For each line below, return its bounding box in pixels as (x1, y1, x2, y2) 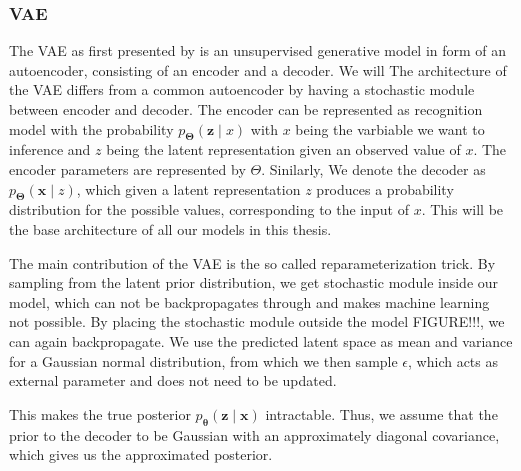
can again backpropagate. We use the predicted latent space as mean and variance (9, 330, 513, 351)
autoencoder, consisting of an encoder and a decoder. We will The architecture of (9, 59, 507, 80)
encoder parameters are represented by (9, 158, 246, 179)
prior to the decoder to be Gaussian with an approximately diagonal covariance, (9, 424, 500, 445)
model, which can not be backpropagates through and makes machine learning (9, 291, 490, 312)
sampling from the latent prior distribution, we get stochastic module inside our (9, 272, 499, 293)
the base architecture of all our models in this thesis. (9, 218, 332, 239)
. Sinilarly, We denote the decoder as (261, 158, 486, 179)
